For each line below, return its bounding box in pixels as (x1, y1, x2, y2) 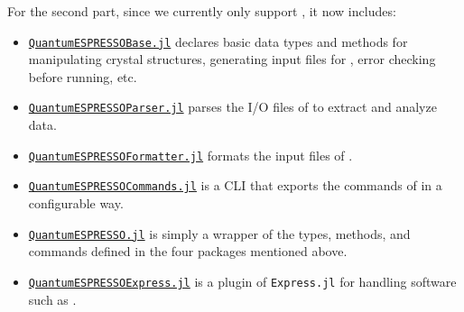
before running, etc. (28, 67, 137, 86)
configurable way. (28, 194, 124, 212)
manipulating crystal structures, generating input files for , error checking (28, 50, 436, 69)
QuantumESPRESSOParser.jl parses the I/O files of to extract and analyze (28, 97, 437, 116)
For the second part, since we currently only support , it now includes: (7, 2, 396, 20)
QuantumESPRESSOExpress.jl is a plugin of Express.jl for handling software (28, 271, 457, 290)
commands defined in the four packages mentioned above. (28, 242, 348, 261)
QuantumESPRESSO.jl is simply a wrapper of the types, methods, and (28, 224, 411, 243)
